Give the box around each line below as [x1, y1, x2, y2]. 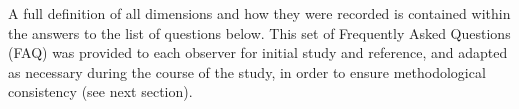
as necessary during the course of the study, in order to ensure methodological [8, 61, 486, 82]
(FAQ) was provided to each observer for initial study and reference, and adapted [8, 42, 508, 63]
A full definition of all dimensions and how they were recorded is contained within [8, 3, 511, 23]
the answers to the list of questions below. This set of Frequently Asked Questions [8, 22, 511, 43]
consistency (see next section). [8, 81, 193, 102]
